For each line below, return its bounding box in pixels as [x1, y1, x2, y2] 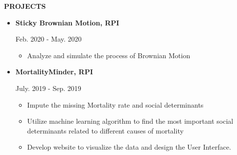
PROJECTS [4, 1, 46, 11]
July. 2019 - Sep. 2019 [15, 83, 81, 93]
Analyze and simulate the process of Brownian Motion [27, 50, 190, 60]
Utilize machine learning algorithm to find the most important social [27, 116, 234, 126]
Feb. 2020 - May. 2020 [15, 34, 82, 44]
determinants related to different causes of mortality [27, 125, 184, 135]
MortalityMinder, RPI [15, 66, 93, 77]
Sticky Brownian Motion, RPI [15, 17, 119, 27]
